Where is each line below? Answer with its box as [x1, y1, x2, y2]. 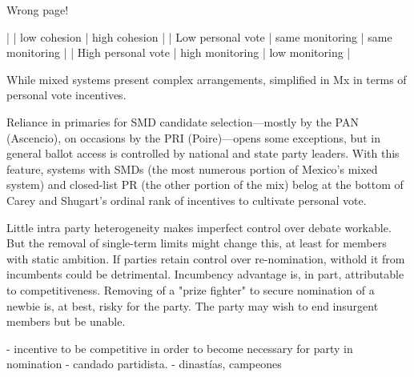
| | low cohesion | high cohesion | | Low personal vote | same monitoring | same [6, 28, 392, 45]
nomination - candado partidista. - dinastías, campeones [6, 355, 282, 372]
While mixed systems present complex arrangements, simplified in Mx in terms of [6, 70, 407, 87]
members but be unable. [6, 313, 126, 330]
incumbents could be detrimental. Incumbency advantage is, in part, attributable [6, 266, 404, 283]
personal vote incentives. [6, 86, 127, 103]
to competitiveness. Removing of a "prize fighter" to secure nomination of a [6, 281, 375, 298]
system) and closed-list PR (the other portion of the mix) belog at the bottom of [6, 176, 404, 193]
